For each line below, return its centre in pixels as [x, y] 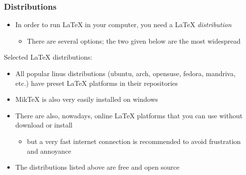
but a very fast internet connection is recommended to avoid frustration [134, 141]
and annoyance [49, 151]
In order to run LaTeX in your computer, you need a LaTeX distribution [123, 24]
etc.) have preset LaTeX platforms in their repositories [97, 83]
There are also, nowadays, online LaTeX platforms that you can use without [129, 115]
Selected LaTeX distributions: [48, 57]
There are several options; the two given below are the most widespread [134, 40]
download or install [44, 125]
